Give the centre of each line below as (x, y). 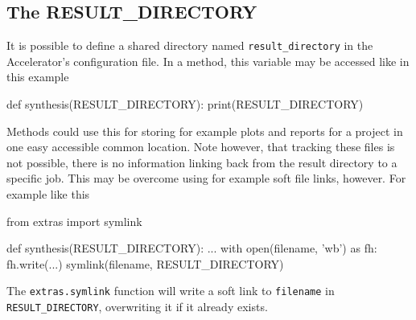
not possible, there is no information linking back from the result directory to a (202, 162)
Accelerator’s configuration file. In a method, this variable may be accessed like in (208, 61)
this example (38, 77)
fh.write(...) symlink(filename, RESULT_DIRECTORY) (145, 263)
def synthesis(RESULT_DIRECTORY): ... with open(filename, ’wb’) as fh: (192, 248)
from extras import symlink (74, 221)
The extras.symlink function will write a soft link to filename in (171, 291)
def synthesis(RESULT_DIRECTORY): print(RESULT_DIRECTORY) (185, 104)
